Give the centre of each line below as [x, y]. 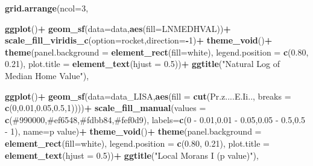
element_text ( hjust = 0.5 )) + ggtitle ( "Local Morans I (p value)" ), [132, 155]
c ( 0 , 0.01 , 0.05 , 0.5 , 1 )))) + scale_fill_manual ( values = [106, 108]
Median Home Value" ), [47, 75]
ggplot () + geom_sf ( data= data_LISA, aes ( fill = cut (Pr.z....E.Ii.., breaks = [148, 96]
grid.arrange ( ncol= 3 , [47, 8]
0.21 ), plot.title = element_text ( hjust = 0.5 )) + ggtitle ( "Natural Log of [142, 64]
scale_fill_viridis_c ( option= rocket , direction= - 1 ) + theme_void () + [139, 40]
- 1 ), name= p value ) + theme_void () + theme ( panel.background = [133, 131]
